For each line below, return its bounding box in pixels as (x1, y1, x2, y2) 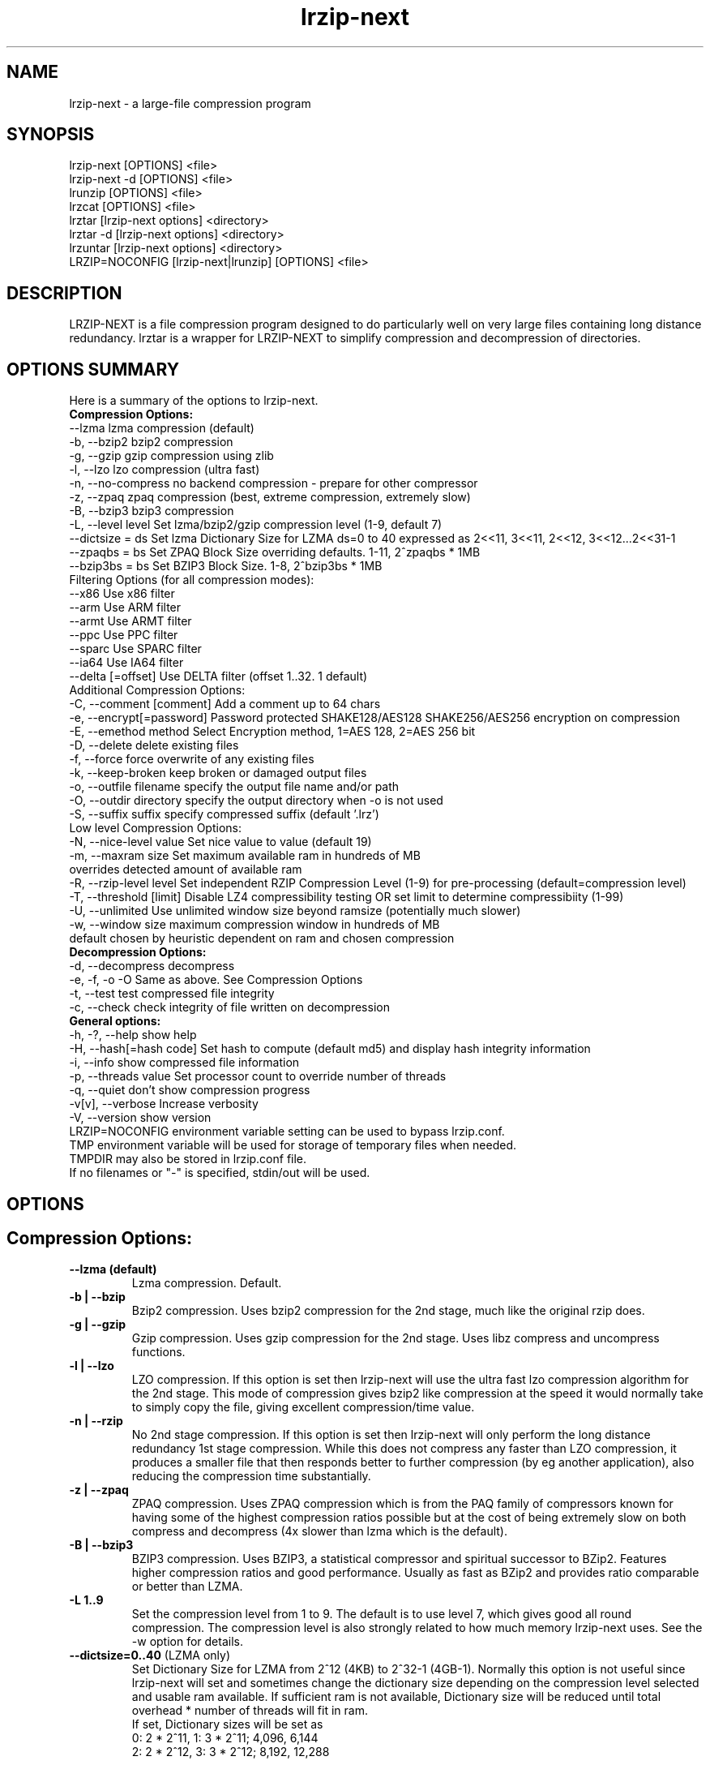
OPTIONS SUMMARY (6, 359, 180, 380)
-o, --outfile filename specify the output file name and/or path (69, 779, 400, 794)
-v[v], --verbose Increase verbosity (69, 1097, 259, 1111)
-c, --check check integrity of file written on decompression (69, 1000, 390, 1015)
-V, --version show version (69, 1110, 212, 1125)
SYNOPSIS (6, 124, 95, 145)
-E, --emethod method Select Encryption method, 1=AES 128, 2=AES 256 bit (69, 724, 476, 739)
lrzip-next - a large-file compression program (69, 96, 311, 110)
